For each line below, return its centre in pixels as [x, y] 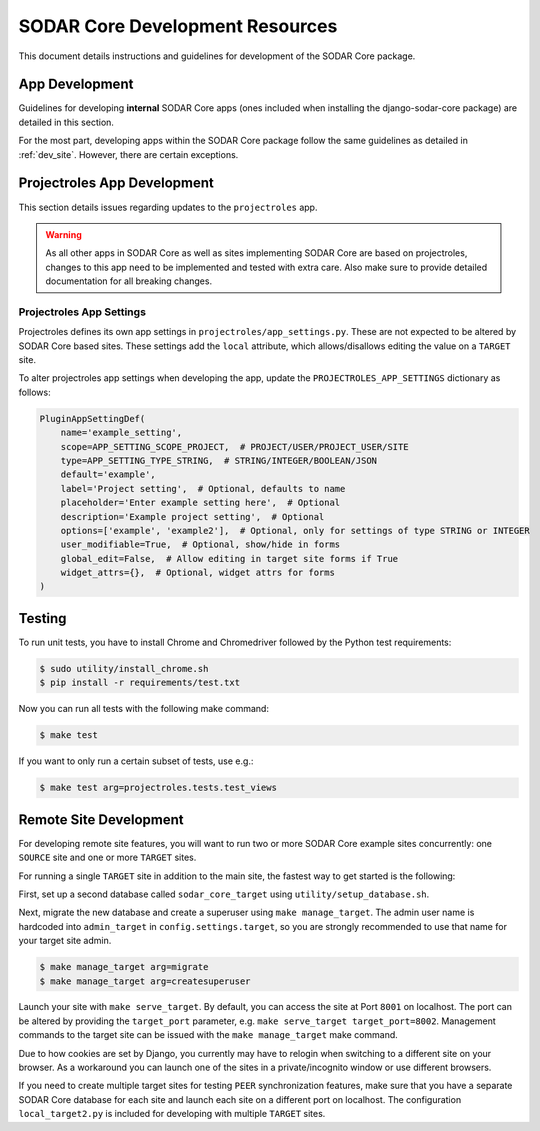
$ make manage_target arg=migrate [124, 967]
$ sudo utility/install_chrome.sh [124, 668]
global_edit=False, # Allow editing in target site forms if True [229, 558]
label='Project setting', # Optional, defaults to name [203, 488]
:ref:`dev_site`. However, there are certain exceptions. [128, 154]
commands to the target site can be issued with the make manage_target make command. [208, 1035]
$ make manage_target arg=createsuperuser [145, 981]
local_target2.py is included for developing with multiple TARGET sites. [172, 1114]
